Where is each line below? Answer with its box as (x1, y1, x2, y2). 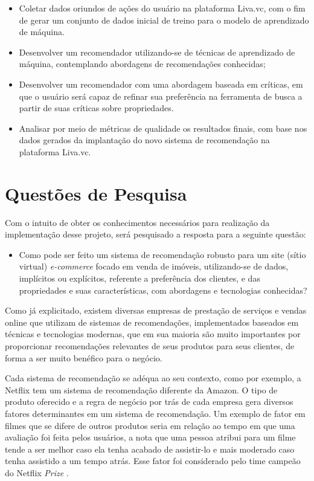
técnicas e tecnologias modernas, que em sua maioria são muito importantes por (5, 328, 301, 340)
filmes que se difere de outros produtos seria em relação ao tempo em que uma (5, 419, 295, 431)
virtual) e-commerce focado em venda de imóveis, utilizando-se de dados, (19, 260, 289, 273)
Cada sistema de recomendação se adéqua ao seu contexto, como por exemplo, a (5, 372, 301, 384)
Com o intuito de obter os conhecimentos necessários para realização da (5, 216, 270, 228)
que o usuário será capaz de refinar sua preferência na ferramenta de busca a (19, 89, 303, 102)
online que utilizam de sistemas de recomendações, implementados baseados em (5, 315, 299, 328)
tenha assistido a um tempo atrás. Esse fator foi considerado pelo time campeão (5, 454, 301, 467)
